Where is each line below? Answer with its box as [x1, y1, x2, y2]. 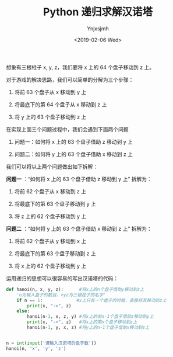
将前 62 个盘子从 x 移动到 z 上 [14, 188, 87, 195]
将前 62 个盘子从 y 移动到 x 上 [14, 237, 87, 244]
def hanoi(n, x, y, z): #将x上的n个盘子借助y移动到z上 [6, 286, 144, 292]
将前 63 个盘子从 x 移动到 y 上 [14, 88, 87, 95]
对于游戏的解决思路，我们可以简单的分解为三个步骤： [6, 76, 134, 83]
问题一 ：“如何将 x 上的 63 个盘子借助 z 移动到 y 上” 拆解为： [6, 175, 153, 182]
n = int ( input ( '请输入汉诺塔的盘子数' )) [6, 340, 97, 346]
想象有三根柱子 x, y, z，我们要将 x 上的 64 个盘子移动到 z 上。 [6, 64, 155, 71]
